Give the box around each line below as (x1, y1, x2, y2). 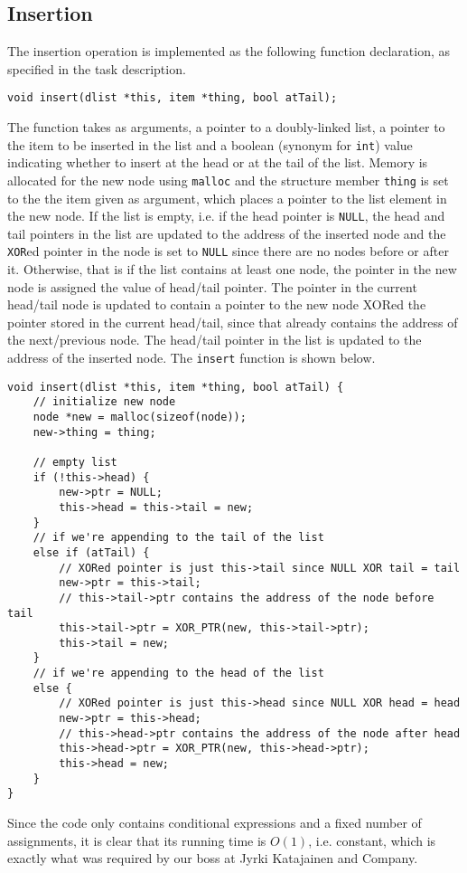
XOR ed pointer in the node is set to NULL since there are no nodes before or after (7, 242, 449, 261)
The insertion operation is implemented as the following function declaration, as (7, 42, 451, 61)
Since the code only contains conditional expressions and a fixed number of (7, 813, 422, 832)
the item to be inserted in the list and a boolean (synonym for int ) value (7, 135, 413, 154)
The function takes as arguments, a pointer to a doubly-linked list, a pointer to (7, 118, 445, 137)
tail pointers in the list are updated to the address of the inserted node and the (7, 223, 446, 242)
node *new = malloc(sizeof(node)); (33, 410, 247, 423)
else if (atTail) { (33, 546, 150, 559)
